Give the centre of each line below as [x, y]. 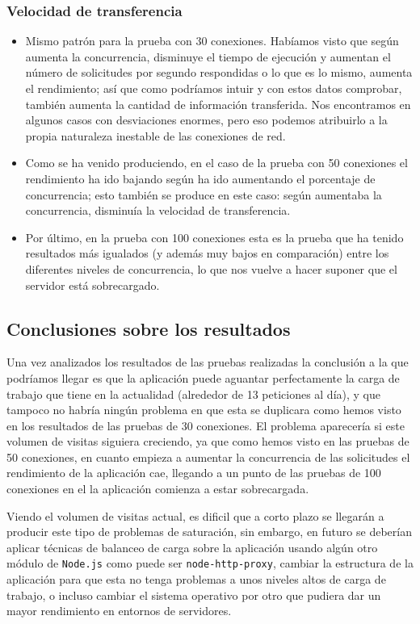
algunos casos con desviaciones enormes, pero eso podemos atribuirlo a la [206, 120]
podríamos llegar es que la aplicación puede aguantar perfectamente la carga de [203, 377]
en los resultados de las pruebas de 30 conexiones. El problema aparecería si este [206, 425]
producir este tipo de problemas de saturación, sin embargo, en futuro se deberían [209, 532]
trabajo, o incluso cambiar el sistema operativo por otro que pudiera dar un [194, 595]
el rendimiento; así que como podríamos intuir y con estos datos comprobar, [214, 88]
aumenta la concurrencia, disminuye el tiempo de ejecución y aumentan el [208, 56]
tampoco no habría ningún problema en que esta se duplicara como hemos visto [204, 410]
